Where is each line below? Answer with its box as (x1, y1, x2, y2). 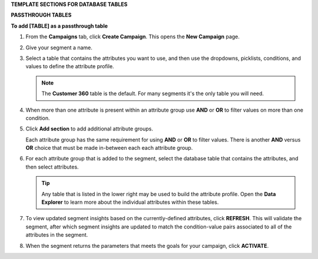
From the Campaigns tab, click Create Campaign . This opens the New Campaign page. (25, 33, 240, 41)
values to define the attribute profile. (25, 63, 114, 70)
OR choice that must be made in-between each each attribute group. (25, 144, 193, 152)
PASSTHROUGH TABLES (11, 12, 72, 19)
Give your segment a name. (25, 44, 92, 51)
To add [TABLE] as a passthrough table (11, 22, 108, 29)
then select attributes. (25, 163, 79, 170)
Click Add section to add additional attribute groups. (25, 125, 153, 132)
